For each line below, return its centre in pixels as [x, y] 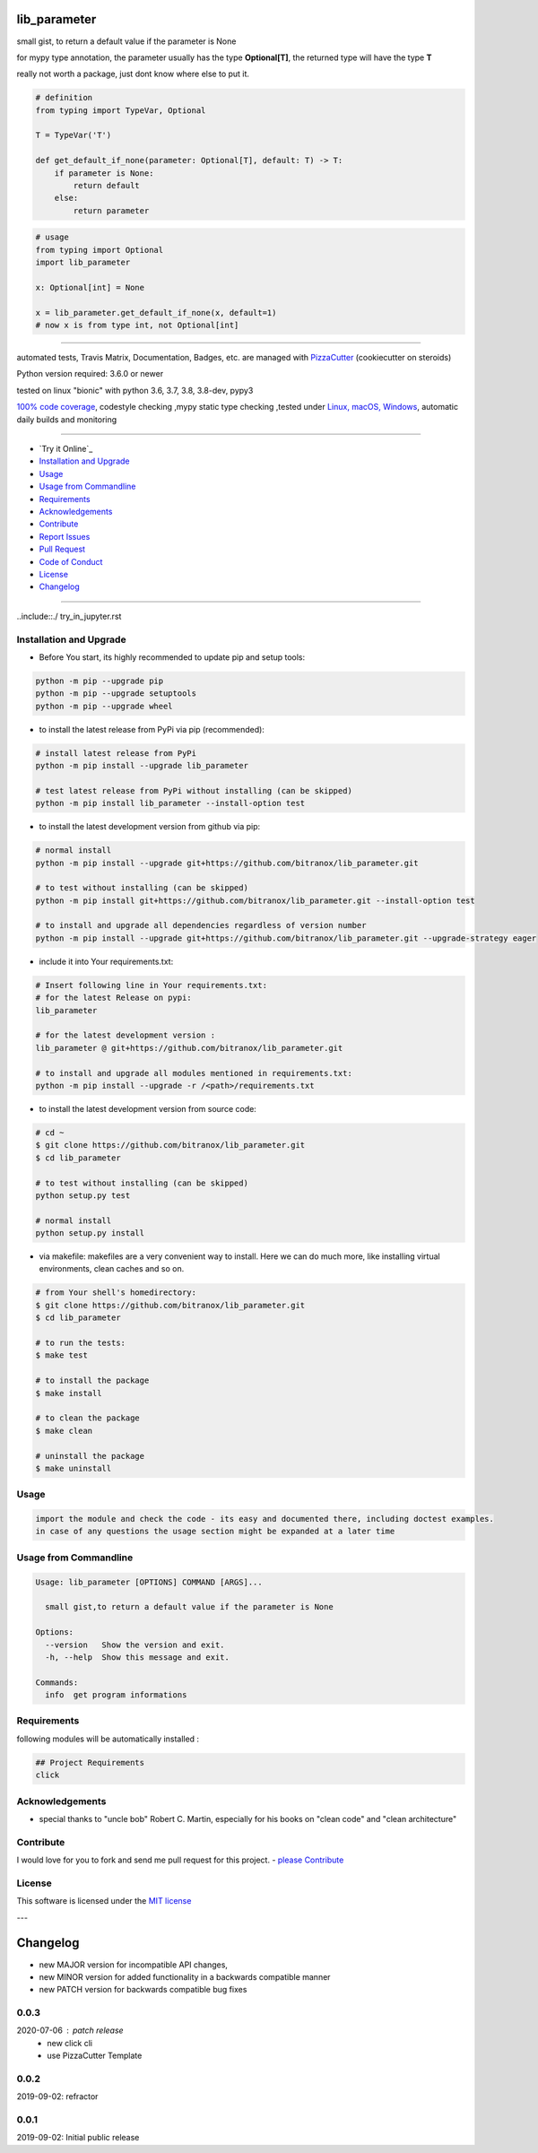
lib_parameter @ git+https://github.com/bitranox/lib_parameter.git [189, 1048]
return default [107, 186]
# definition [64, 98]
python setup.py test [83, 1195]
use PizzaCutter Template [95, 2056]
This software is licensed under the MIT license [104, 1901]
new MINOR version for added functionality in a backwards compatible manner [185, 1976]
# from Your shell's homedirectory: [116, 1293]
